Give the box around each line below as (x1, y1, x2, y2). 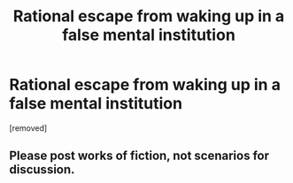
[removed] (9, 122, 48, 133)
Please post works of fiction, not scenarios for (9, 149, 270, 164)
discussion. (9, 162, 75, 178)
